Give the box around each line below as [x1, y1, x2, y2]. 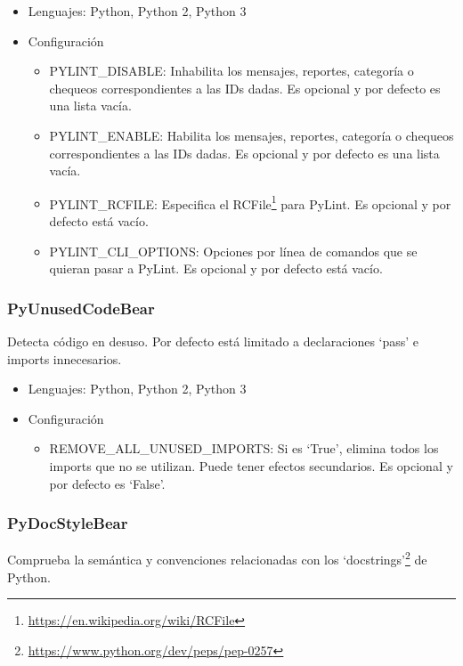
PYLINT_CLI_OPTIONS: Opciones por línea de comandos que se [49, 241, 418, 260]
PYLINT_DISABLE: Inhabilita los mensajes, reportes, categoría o [49, 61, 414, 80]
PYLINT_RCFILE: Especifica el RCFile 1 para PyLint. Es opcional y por [49, 191, 451, 213]
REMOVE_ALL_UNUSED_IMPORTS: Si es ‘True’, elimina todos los [49, 439, 439, 458]
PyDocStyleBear [7, 512, 128, 534]
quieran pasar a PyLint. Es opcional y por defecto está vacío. [49, 259, 383, 278]
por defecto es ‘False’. [49, 474, 166, 492]
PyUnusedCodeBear [7, 296, 155, 319]
